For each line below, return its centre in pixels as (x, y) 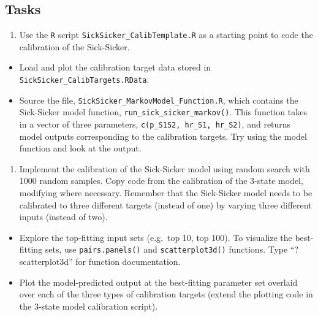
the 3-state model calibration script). (89, 306)
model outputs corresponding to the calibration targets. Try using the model (163, 136)
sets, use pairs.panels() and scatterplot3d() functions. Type (166, 249)
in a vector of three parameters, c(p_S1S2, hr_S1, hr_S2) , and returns (155, 124)
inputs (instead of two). (63, 217)
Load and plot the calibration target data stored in (115, 67)
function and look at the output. (80, 148)
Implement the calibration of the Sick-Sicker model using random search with (165, 168)
